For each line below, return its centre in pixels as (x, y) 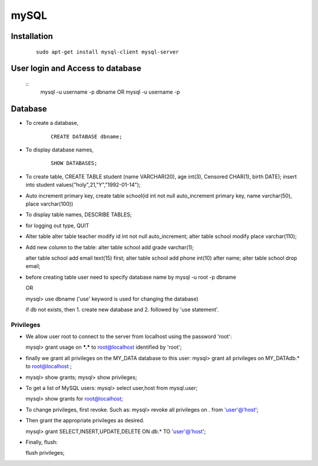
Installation (32, 36)
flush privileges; (45, 453)
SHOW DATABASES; (74, 163)
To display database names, (60, 150)
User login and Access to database (76, 69)
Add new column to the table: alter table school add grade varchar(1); (110, 247)
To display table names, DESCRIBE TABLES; (79, 214)
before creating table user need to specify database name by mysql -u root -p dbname (131, 277)
